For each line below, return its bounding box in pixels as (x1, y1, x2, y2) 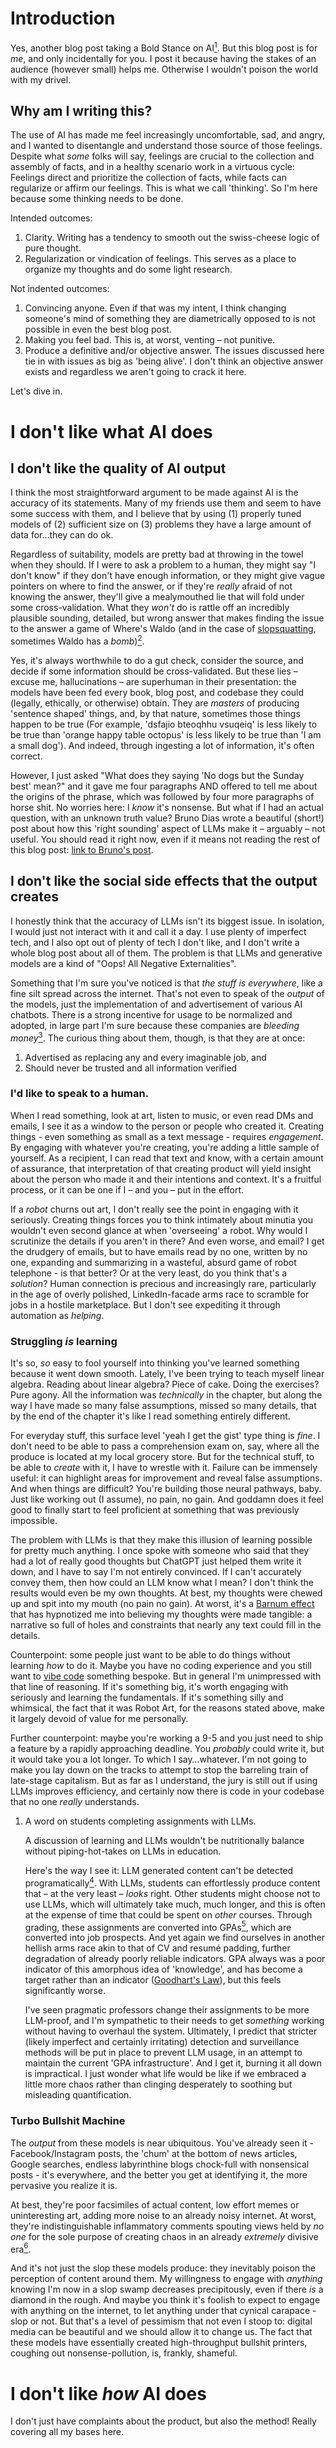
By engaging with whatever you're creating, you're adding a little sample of (10, 1141, 320, 1153)
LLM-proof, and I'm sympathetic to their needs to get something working (24, 2015, 325, 2027)
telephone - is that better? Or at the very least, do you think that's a (10, 1267, 288, 1279)
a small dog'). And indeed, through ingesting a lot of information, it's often (10, 740, 315, 752)
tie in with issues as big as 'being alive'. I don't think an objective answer (24, 355, 324, 367)
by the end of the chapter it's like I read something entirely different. (10, 1410, 291, 1422)
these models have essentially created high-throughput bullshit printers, (10, 2337, 308, 2349)
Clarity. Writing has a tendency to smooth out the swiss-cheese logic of (24, 232, 320, 244)
